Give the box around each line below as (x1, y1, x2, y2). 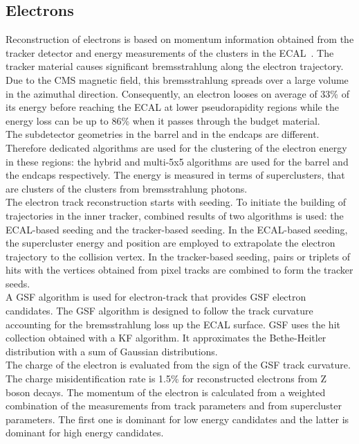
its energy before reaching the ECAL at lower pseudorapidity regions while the (6, 100, 339, 114)
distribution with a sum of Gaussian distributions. (6, 344, 218, 358)
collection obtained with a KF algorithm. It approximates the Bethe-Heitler (6, 330, 326, 345)
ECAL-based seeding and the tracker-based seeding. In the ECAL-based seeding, (6, 222, 348, 236)
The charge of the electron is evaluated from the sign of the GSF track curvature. (6, 357, 351, 372)
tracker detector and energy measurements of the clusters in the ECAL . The (6, 45, 334, 60)
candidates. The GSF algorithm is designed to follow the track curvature (6, 303, 313, 318)
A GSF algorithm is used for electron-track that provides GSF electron (6, 290, 306, 304)
